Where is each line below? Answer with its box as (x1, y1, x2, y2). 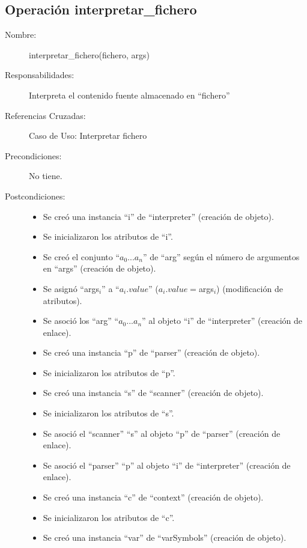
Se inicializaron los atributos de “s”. (43, 407, 174, 419)
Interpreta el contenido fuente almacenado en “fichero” (29, 88, 230, 101)
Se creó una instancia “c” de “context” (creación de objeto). (43, 491, 264, 504)
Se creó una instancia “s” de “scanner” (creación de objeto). (43, 386, 264, 399)
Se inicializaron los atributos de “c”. (43, 511, 175, 523)
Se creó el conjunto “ (43, 250, 120, 263)
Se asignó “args (43, 282, 99, 294)
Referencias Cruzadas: (5, 109, 86, 121)
